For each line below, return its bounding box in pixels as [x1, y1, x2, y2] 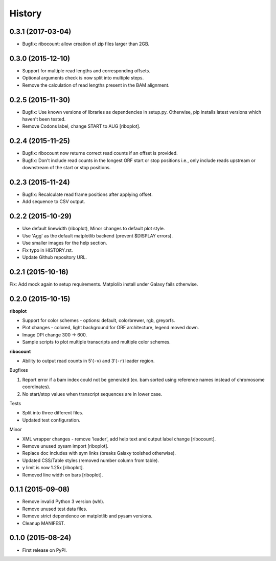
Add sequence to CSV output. [22, 198, 85, 205]
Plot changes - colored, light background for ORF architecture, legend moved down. [22, 325, 199, 331]
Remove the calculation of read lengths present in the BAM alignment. [22, 82, 170, 88]
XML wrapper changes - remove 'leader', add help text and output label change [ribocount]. [22, 436, 216, 442]
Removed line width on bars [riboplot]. [22, 472, 103, 478]
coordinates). [22, 384, 51, 390]
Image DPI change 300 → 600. [22, 331, 87, 338]
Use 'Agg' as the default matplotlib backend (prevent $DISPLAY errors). [22, 232, 173, 238]
